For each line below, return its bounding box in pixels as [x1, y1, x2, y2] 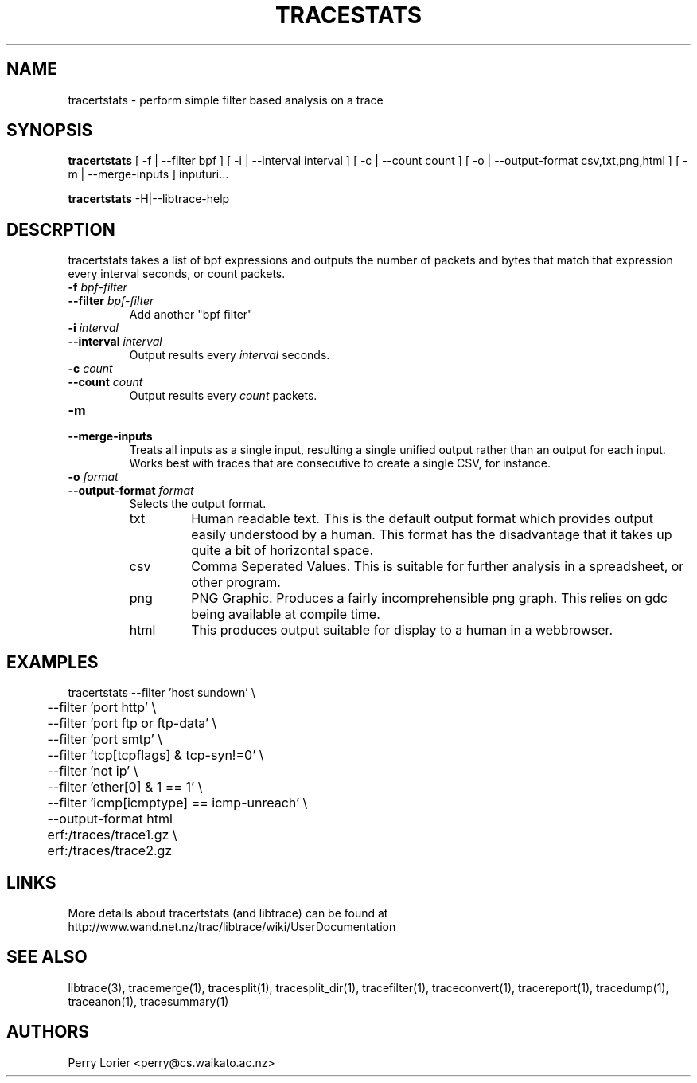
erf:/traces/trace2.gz [47, 843, 173, 859]
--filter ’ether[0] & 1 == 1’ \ [47, 779, 203, 796]
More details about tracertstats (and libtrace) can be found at [68, 905, 388, 920]
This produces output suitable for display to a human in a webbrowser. [191, 622, 613, 639]
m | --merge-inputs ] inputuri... [68, 167, 229, 182]
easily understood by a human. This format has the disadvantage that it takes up [191, 526, 672, 543]
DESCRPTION [6, 219, 115, 240]
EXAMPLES [6, 651, 99, 672]
